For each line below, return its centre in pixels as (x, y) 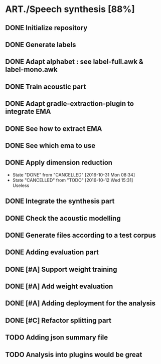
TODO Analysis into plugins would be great (74, 354)
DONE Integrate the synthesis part (60, 201)
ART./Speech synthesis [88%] (70, 9)
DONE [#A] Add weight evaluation (59, 287)
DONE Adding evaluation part (52, 252)
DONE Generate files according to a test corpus (81, 235)
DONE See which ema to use (50, 146)
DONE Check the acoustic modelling (63, 218)
